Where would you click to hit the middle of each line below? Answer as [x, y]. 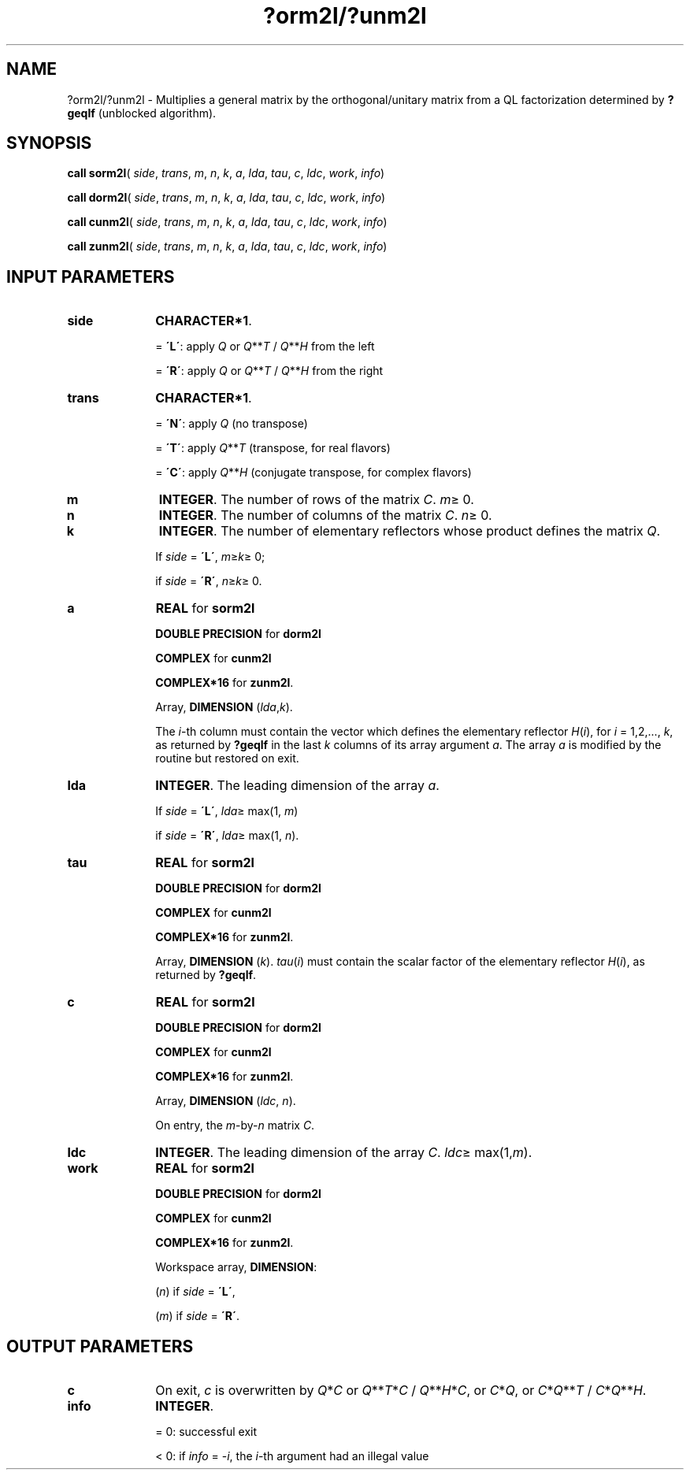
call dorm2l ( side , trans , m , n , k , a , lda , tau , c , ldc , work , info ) [226, 198]
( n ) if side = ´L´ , [195, 1292]
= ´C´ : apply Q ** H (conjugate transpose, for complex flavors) [313, 473]
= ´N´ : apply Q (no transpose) [232, 424]
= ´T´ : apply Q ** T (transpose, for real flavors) [273, 448]
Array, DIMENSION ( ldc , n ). [226, 1101]
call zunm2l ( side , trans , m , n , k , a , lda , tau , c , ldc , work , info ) [227, 247]
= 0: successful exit [206, 1432]
